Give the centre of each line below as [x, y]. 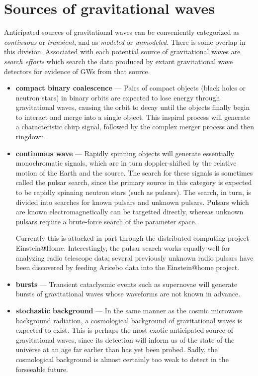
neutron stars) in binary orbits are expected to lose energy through [118, 97]
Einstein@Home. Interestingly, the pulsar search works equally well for [123, 248]
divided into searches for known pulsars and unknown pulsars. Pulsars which [132, 202]
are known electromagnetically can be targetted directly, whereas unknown [129, 212]
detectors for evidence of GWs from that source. [77, 71]
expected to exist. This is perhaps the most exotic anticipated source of [125, 330]
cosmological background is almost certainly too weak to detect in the [122, 359]
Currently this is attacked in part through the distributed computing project [132, 238]
